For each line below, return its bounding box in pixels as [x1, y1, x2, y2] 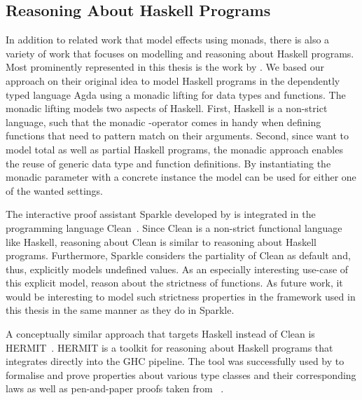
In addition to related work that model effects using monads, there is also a [6, 32, 330, 47]
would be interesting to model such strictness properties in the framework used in [6, 289, 356, 303]
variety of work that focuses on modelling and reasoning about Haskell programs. [6, 46, 354, 60]
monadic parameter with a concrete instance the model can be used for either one [6, 170, 356, 184]
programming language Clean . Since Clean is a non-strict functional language [6, 220, 342, 235]
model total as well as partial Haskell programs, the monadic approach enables [6, 142, 343, 156]
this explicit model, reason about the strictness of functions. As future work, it [6, 275, 343, 290]
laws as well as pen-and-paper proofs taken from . [6, 381, 224, 396]
